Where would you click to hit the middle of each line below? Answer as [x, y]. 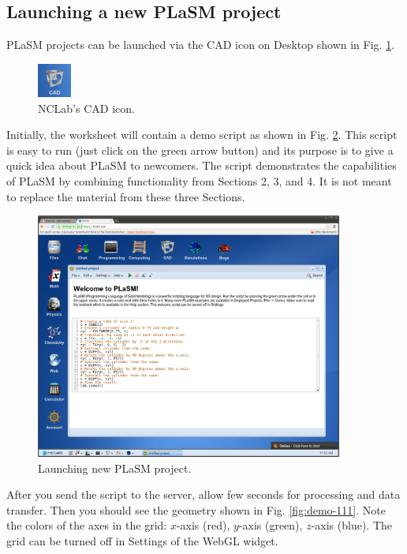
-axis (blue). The [351, 525]
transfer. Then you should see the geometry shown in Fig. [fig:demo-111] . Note [196, 509]
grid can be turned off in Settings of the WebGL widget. [142, 541]
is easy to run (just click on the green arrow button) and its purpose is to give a [200, 150]
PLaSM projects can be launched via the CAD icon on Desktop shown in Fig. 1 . [201, 45]
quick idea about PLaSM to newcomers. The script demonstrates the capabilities [202, 165]
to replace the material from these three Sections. [126, 196]
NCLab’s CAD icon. [86, 108]
